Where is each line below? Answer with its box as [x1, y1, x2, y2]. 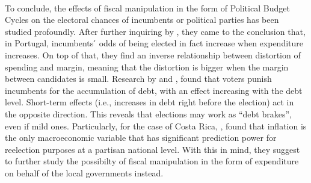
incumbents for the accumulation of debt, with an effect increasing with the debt [5, 84, 303, 96]
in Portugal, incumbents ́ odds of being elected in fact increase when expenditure [5, 37, 304, 49]
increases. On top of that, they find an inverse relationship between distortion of [5, 48, 301, 61]
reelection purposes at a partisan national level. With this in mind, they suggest [5, 143, 300, 155]
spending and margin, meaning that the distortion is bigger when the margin [5, 60, 289, 73]
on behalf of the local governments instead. [5, 166, 164, 179]
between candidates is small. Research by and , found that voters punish [5, 72, 272, 85]
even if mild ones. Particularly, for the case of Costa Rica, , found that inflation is [5, 119, 307, 132]
